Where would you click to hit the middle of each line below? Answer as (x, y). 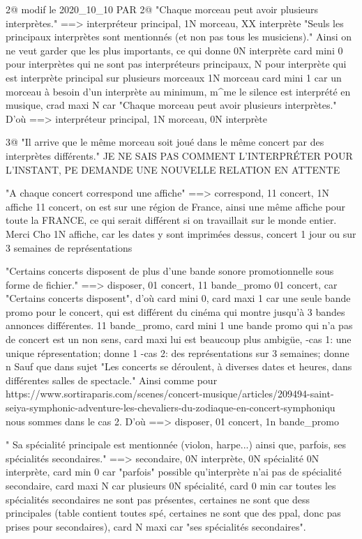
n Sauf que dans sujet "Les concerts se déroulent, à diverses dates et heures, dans (179, 366)
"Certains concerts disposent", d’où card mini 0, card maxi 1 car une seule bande (178, 298)
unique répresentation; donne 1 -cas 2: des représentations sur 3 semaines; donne (178, 352)
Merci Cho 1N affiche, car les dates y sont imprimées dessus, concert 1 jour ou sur (181, 233)
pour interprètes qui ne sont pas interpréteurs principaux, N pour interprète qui (176, 64)
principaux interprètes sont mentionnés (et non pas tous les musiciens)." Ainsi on (179, 37)
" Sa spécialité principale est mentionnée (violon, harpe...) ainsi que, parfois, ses (176, 445)
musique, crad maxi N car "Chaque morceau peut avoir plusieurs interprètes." (171, 105)
